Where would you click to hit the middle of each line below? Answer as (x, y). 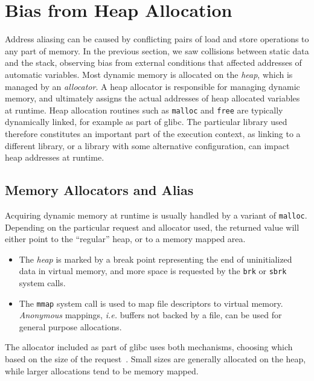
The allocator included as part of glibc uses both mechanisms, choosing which (149, 347)
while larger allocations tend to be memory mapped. (102, 370)
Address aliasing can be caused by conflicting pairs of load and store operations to (157, 39)
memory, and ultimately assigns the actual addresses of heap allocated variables (152, 98)
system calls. (42, 283)
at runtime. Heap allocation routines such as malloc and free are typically (144, 110)
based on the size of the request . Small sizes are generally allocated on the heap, (155, 359)
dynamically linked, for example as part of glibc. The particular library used (146, 122)
